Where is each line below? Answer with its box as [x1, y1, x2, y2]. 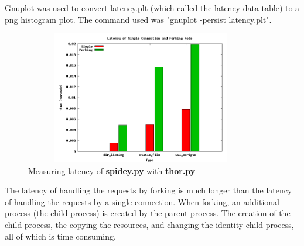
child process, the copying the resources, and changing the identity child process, [5, 218, 294, 230]
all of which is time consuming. [5, 230, 116, 242]
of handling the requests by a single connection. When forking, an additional [5, 195, 279, 207]
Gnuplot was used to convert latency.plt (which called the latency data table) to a [5, 2, 300, 13]
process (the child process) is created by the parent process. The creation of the [5, 207, 291, 219]
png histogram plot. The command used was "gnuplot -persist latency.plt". [5, 13, 272, 25]
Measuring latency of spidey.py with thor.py [28, 164, 196, 176]
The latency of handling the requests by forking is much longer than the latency [5, 184, 292, 196]
